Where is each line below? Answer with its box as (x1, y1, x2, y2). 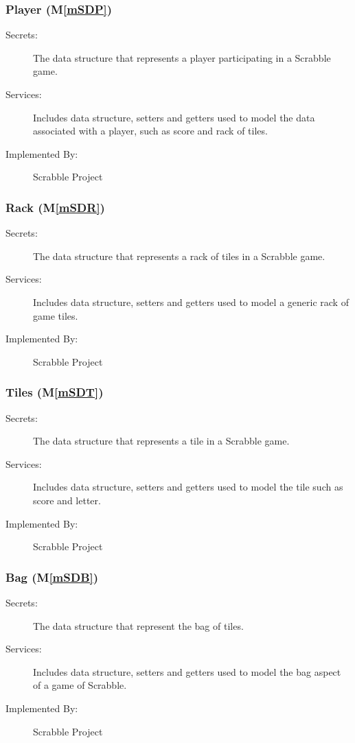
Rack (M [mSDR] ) (5, 198, 105, 215)
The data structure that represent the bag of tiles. (33, 618, 244, 633)
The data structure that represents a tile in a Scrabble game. (33, 434, 290, 448)
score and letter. (33, 493, 101, 507)
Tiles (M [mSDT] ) (5, 384, 104, 401)
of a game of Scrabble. (33, 678, 127, 692)
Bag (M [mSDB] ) (5, 568, 99, 585)
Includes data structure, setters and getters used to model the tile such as (33, 480, 343, 494)
